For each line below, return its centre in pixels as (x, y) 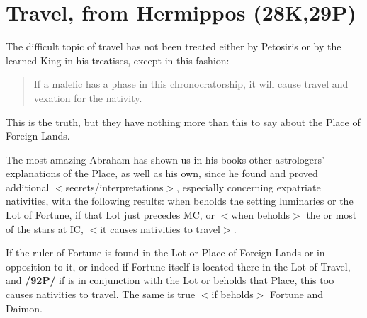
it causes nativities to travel (160, 228)
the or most (332, 215)
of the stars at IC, (45, 228)
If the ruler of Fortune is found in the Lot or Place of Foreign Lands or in (165, 252)
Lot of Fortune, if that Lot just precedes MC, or (110, 215)
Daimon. (24, 308)
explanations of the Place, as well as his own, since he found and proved (162, 173)
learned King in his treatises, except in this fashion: (118, 60)
